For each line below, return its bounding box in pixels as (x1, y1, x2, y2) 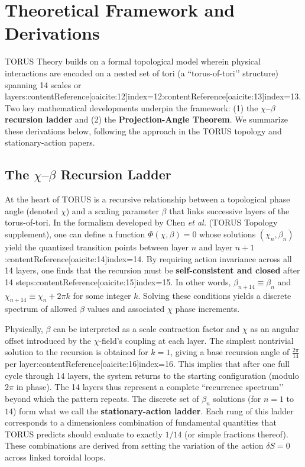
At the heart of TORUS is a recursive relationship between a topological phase (5, 193, 290, 205)
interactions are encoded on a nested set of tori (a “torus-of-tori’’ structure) (5, 66, 279, 79)
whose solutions (199, 228, 256, 240)
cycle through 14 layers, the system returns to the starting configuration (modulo (5, 369, 299, 381)
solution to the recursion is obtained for (5, 346, 148, 358)
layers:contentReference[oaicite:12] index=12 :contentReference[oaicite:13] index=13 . (5, 90, 301, 102)
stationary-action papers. (5, 136, 95, 149)
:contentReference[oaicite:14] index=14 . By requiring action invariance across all (5, 252, 292, 265)
